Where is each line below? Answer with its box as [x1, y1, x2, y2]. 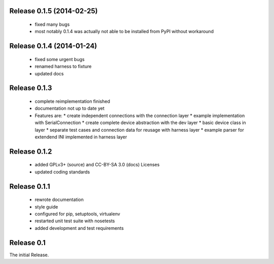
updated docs [35, 70, 64, 76]
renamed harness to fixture [35, 64, 92, 70]
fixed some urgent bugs [35, 56, 85, 62]
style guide [35, 203, 58, 210]
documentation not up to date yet [35, 105, 105, 111]
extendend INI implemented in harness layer [35, 134, 127, 140]
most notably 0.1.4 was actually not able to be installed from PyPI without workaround [35, 28, 214, 35]
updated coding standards [35, 168, 90, 175]
